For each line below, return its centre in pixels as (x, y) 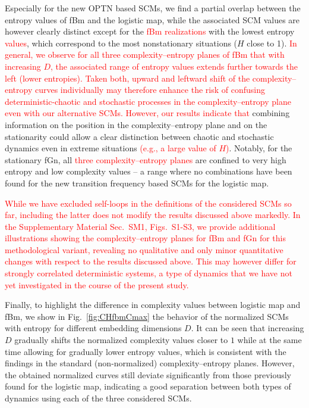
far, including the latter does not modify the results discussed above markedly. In (153, 215)
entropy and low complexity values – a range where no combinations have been (149, 171)
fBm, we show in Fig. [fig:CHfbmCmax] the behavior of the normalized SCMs (147, 316)
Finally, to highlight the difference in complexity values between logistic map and (153, 305)
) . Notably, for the (259, 148)
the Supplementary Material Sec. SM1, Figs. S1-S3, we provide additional (140, 226)
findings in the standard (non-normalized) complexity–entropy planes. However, (150, 363)
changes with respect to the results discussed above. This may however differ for (151, 261)
